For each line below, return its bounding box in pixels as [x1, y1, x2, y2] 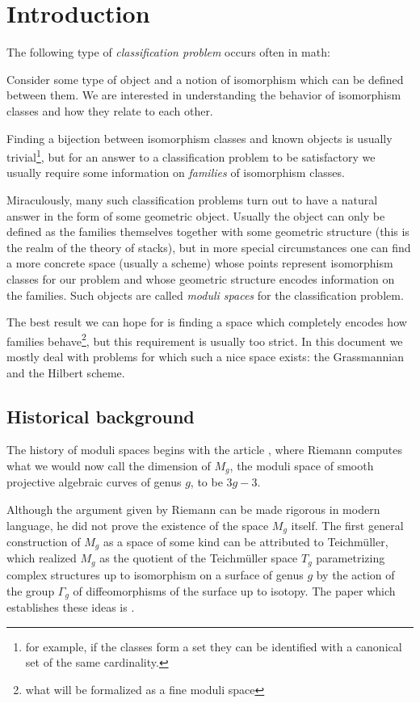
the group [6, 582, 55, 599]
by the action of [316, 566, 395, 583]
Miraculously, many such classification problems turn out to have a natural [6, 191, 378, 208]
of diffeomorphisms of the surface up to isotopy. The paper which [73, 582, 396, 599]
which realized [6, 549, 77, 566]
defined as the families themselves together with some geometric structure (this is [6, 223, 409, 240]
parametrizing [316, 549, 385, 566]
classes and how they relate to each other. [6, 102, 213, 119]
